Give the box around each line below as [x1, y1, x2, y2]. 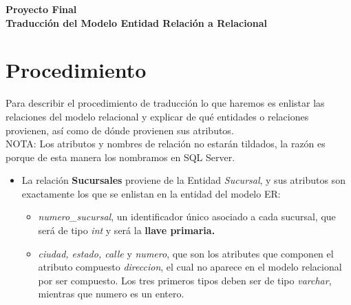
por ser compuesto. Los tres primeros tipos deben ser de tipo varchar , [38, 273, 332, 287]
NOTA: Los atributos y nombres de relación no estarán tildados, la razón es [6, 136, 326, 151]
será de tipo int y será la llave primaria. [38, 223, 215, 238]
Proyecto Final [6, 2, 77, 16]
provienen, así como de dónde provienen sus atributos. [6, 123, 234, 137]
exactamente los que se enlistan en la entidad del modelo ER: [21, 186, 281, 200]
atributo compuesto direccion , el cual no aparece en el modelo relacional [38, 260, 342, 274]
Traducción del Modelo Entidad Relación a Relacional [6, 15, 267, 30]
